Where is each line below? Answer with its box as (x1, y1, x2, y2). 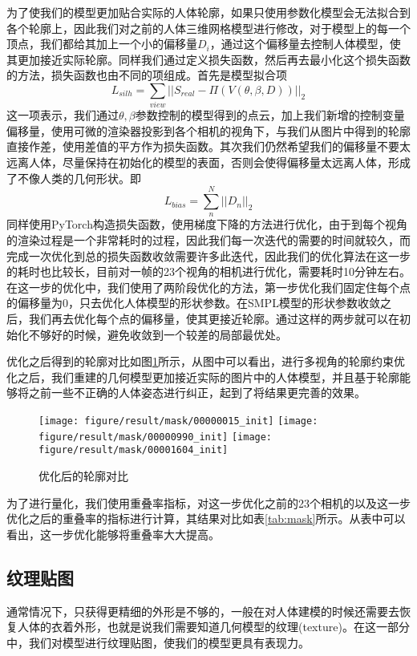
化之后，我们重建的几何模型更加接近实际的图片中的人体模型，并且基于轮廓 (6, 368, 399, 385)
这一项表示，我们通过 (6, 107, 119, 124)
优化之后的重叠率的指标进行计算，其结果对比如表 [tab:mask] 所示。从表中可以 (6, 510, 406, 527)
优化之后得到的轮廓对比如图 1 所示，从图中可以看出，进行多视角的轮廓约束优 (6, 353, 405, 370)
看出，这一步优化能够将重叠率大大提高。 (6, 525, 220, 542)
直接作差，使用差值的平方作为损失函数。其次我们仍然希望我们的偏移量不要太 (6, 138, 411, 155)
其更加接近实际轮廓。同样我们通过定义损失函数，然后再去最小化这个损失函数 (6, 51, 411, 67)
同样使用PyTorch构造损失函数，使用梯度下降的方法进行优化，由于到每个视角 (6, 216, 407, 233)
